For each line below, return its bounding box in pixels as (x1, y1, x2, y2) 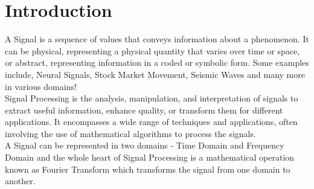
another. (5, 175, 36, 187)
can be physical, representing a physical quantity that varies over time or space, (5, 44, 300, 57)
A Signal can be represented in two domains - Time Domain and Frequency (5, 139, 284, 152)
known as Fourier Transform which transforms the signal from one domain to (5, 162, 290, 175)
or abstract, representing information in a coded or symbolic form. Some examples (5, 56, 309, 69)
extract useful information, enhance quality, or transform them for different (5, 103, 283, 116)
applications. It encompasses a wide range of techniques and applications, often (5, 115, 298, 128)
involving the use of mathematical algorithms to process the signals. (5, 127, 256, 139)
